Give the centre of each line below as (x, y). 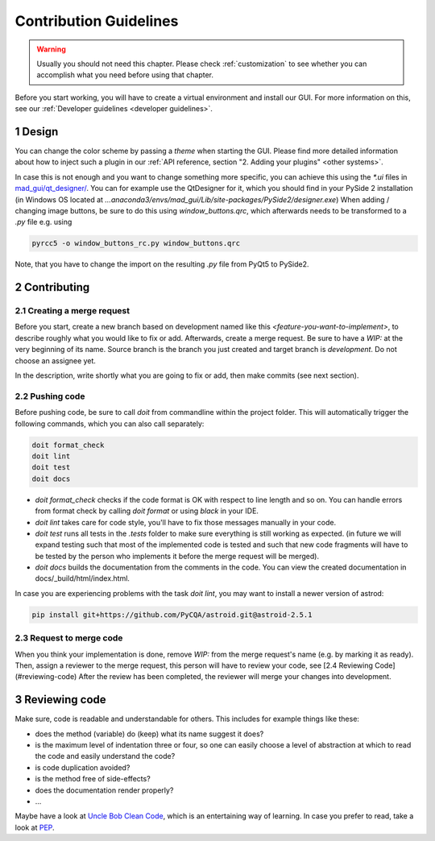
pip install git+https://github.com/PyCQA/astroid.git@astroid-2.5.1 (172, 615)
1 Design (37, 132)
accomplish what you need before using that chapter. (125, 75)
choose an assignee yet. (56, 360)
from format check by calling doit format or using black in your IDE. (147, 511)
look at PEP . (35, 827)
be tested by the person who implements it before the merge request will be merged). (177, 556)
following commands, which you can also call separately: (110, 424)
